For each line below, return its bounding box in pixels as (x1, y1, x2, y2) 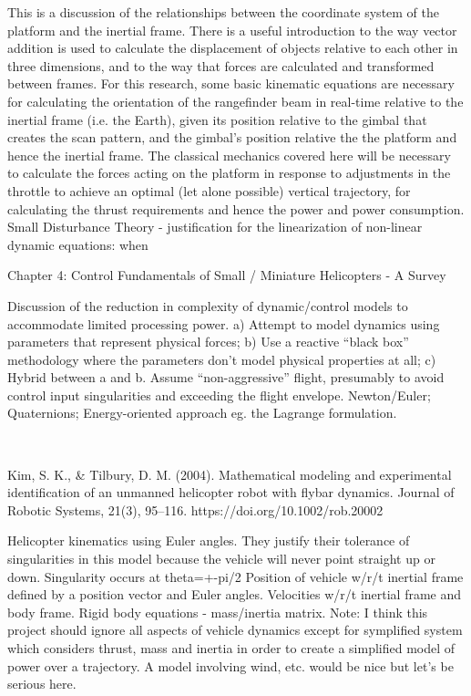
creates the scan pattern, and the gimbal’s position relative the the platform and (7, 128, 457, 147)
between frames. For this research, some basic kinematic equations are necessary (7, 74, 455, 93)
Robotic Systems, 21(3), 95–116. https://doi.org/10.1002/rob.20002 (7, 500, 384, 519)
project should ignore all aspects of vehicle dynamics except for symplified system (7, 620, 463, 639)
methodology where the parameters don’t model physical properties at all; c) (7, 349, 436, 369)
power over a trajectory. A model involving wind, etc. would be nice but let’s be (7, 656, 454, 675)
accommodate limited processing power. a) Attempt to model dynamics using (7, 314, 440, 333)
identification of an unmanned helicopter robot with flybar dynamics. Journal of (7, 483, 455, 502)
